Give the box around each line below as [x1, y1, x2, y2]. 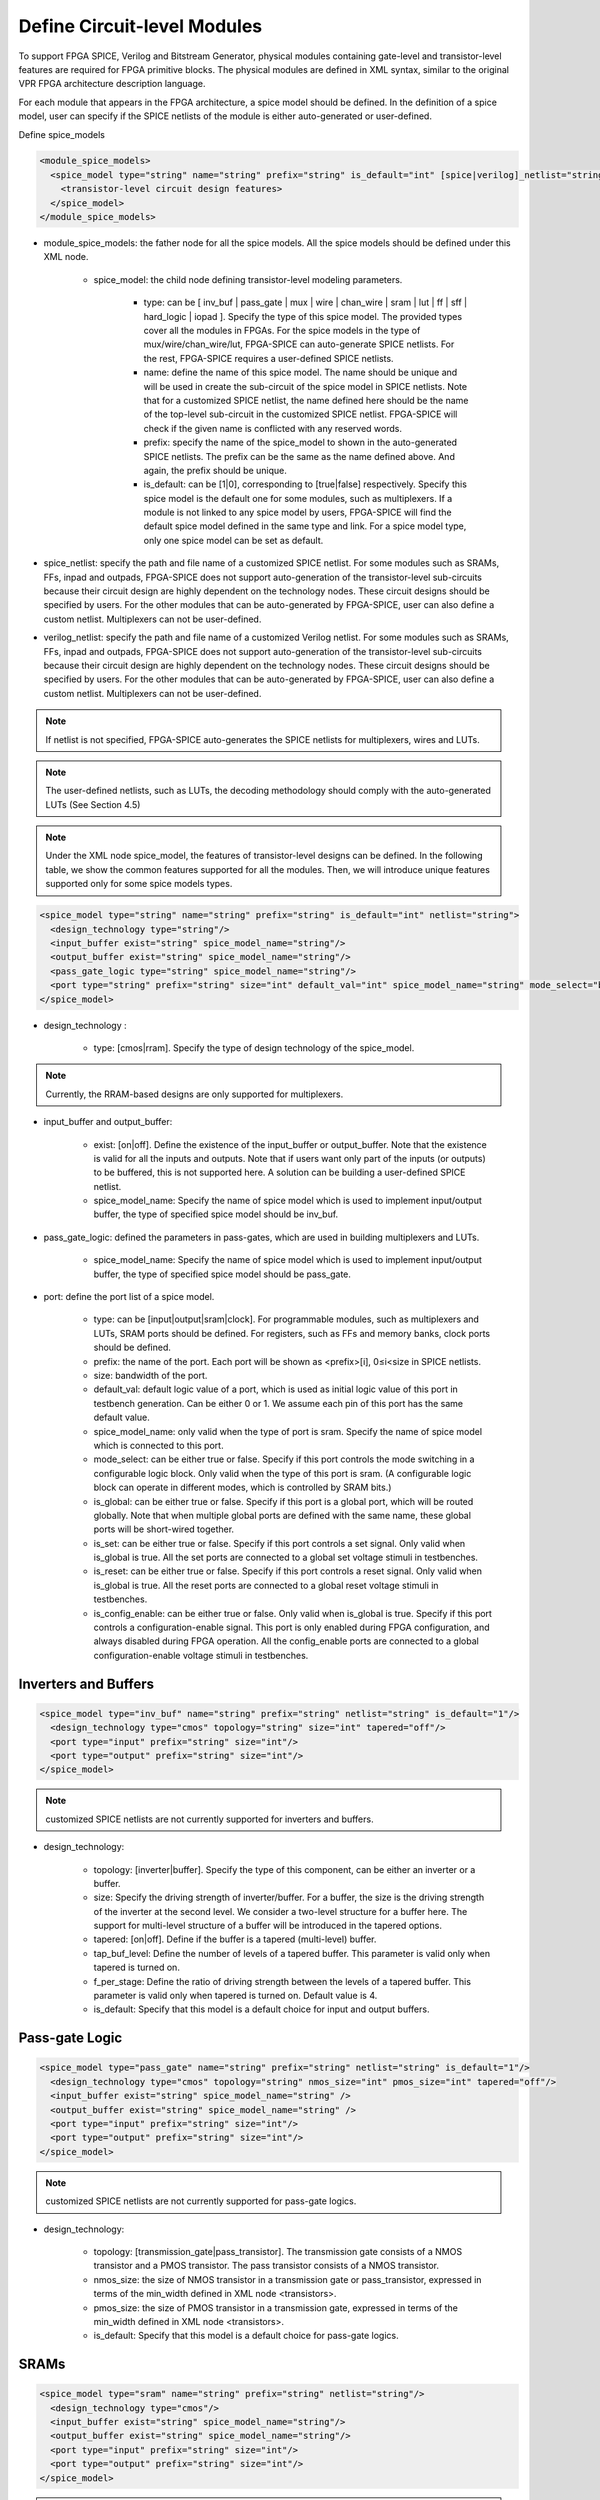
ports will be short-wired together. [93, 1523, 235, 1535]
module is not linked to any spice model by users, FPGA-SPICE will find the [143, 506, 452, 519]
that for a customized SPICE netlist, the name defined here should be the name [143, 394, 469, 406]
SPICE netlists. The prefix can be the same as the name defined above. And [143, 450, 455, 462]
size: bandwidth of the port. [93, 1370, 208, 1381]
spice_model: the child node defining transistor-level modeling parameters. [93, 273, 403, 285]
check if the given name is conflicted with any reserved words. [143, 422, 402, 434]
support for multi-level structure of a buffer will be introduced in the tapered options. [93, 1920, 442, 1932]
